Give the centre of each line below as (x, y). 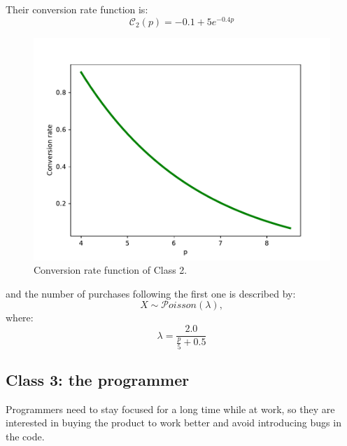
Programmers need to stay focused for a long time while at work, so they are (170, 409)
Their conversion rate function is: (77, 9)
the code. (25, 436)
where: (20, 318)
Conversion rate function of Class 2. (111, 270)
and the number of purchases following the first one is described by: (151, 293)
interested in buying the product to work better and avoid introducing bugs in (173, 423)
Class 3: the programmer (98, 379)
